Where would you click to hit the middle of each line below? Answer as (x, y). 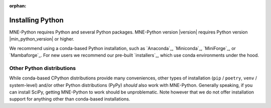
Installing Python (36, 20)
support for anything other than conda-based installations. (70, 99)
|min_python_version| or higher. (42, 39)
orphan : (18, 6)
